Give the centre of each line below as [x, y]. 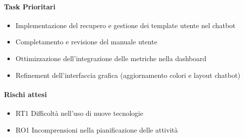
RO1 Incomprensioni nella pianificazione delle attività [97, 129]
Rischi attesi [25, 94]
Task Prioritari [30, 6]
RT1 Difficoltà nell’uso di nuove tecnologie [79, 113]
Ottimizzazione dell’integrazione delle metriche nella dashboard [111, 58]
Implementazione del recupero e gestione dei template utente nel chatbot [125, 25]
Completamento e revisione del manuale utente [86, 42]
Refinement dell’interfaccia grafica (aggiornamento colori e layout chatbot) [128, 75]
